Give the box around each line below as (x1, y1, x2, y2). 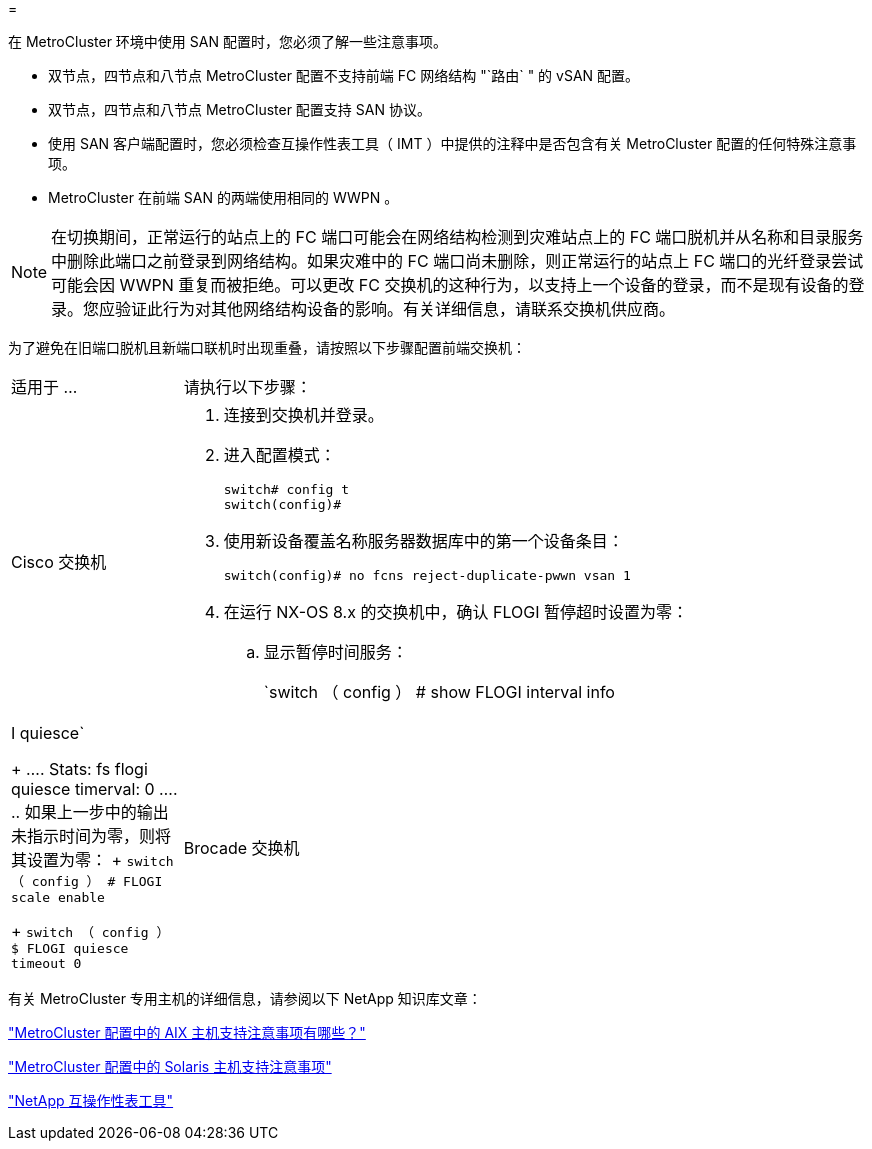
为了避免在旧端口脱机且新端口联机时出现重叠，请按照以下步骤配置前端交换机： (8, 339, 526, 356)
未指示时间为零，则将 (11, 826, 172, 846)
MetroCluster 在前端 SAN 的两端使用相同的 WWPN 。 (48, 189, 399, 206)
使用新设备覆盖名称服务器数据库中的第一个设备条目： (223, 531, 624, 551)
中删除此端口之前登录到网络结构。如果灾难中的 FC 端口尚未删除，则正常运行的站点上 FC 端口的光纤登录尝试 (51, 251, 864, 271)
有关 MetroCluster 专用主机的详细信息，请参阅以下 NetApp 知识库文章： (8, 990, 482, 1007)
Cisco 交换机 (11, 551, 107, 572)
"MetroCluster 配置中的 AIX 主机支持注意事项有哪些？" (8, 1024, 366, 1041)
